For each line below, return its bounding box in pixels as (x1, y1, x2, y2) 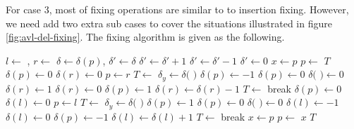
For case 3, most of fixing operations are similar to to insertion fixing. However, (6, 2, 349, 16)
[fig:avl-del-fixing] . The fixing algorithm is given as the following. (6, 29, 285, 44)
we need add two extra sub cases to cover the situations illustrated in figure (6, 15, 332, 30)
